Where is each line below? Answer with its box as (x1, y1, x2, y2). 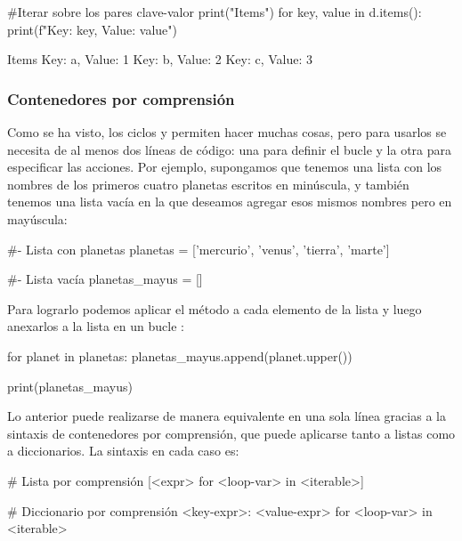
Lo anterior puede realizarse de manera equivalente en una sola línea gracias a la (7, 407, 446, 425)
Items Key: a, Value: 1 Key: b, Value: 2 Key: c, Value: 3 (7, 50, 313, 69)
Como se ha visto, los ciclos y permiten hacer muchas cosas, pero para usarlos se (7, 123, 447, 141)
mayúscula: (7, 209, 68, 228)
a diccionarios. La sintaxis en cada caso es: (7, 441, 239, 460)
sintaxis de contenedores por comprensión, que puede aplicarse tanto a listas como (7, 424, 456, 442)
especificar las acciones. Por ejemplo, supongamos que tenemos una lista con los (7, 157, 442, 176)
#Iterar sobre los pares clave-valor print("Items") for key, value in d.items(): (7, 3, 422, 20)
